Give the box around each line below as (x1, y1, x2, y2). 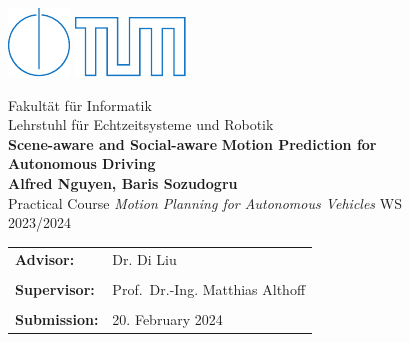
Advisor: (15, 248, 75, 269)
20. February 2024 (112, 308, 223, 329)
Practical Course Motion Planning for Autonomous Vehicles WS (8, 192, 402, 213)
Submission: (15, 308, 99, 329)
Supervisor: (15, 278, 95, 299)
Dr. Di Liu (112, 248, 177, 269)
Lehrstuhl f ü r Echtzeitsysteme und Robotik (8, 114, 274, 135)
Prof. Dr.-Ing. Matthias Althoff (112, 278, 306, 299)
